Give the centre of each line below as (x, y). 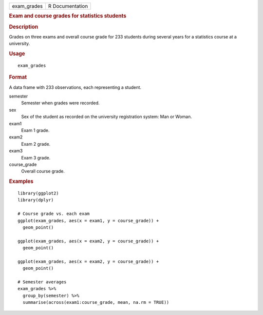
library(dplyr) (36, 200)
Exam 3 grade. (36, 157)
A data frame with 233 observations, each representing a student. (75, 87)
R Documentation (68, 6)
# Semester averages (42, 282)
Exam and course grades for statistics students (68, 16)
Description (24, 27)
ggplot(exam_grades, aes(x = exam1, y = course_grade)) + (88, 220)
